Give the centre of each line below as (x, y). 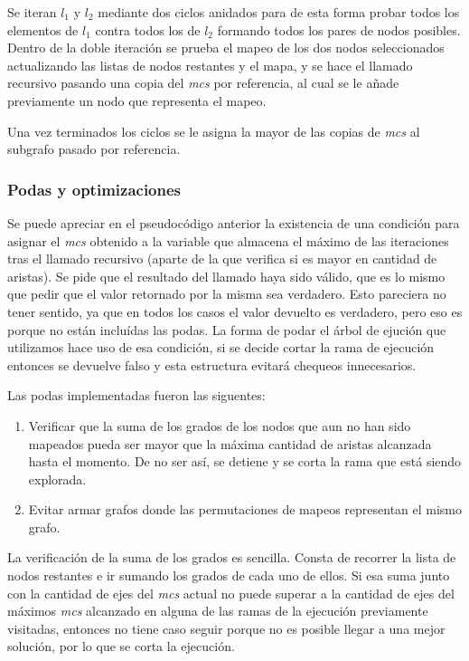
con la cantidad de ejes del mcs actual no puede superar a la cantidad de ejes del (231, 593)
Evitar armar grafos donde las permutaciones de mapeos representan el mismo (245, 509)
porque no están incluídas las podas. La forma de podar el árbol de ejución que (227, 329)
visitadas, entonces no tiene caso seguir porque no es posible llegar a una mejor (226, 628)
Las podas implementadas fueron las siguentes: (136, 395)
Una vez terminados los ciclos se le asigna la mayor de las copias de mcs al (214, 131)
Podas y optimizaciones (94, 189)
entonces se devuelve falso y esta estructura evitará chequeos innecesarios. (212, 364)
